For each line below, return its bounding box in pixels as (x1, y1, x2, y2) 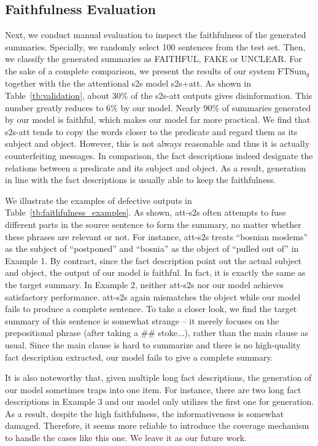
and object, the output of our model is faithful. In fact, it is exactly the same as (5, 266, 306, 279)
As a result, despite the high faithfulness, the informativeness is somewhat (5, 407, 284, 420)
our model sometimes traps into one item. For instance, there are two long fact (5, 383, 301, 396)
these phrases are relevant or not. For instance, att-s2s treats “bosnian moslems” (5, 230, 308, 243)
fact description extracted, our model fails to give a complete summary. (5, 350, 273, 363)
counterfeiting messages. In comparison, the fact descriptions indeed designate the (5, 149, 313, 162)
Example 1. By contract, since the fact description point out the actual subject (5, 254, 302, 267)
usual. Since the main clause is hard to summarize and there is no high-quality (5, 338, 301, 351)
